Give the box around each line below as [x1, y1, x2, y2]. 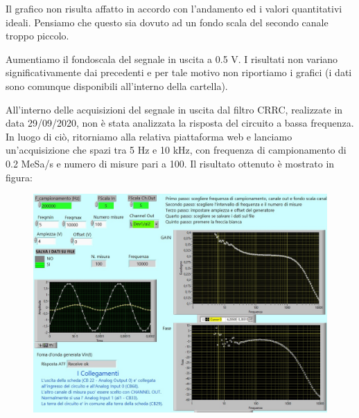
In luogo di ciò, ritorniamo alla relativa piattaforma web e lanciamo [6, 129, 292, 143]
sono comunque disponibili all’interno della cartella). [6, 78, 228, 93]
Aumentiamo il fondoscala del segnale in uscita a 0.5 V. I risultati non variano [6, 51, 338, 66]
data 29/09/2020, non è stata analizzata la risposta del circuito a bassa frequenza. [6, 116, 354, 130]
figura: [6, 170, 33, 184]
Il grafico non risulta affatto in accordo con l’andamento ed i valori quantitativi [6, 1, 342, 15]
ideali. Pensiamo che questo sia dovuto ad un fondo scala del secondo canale [6, 15, 329, 29]
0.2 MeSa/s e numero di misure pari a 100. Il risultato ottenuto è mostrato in [6, 156, 335, 170]
